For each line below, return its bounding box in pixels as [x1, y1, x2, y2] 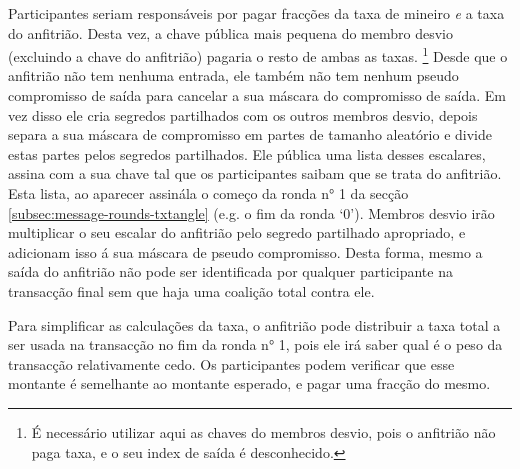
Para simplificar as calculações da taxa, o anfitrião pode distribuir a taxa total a [8, 314, 501, 335]
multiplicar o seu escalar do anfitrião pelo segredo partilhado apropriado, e [8, 222, 466, 243]
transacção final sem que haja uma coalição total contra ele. [8, 280, 375, 301]
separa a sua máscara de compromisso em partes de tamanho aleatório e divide [8, 124, 492, 145]
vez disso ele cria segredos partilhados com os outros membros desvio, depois [8, 104, 478, 125]
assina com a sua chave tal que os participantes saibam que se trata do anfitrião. [8, 163, 502, 184]
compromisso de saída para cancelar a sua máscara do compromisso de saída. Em [8, 85, 506, 106]
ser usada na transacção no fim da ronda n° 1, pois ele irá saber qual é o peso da [8, 334, 503, 355]
